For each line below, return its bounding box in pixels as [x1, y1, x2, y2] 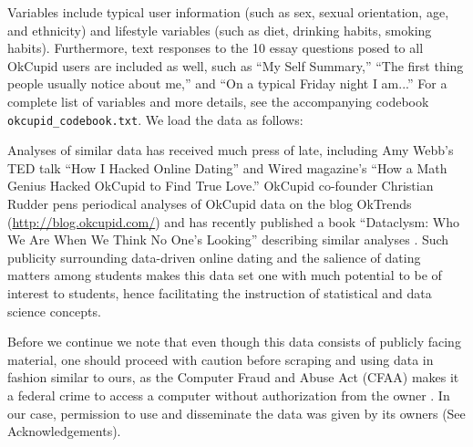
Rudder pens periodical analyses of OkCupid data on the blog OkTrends [7, 194, 412, 213]
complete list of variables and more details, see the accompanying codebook [7, 91, 429, 110]
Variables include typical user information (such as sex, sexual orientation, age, [7, 3, 449, 21]
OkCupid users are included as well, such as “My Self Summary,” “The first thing [7, 56, 464, 75]
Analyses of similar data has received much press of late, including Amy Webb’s [7, 140, 454, 160]
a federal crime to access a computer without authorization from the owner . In [7, 385, 450, 404]
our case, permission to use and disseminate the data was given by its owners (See [7, 403, 466, 422]
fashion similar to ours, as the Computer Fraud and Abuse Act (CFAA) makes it [7, 368, 459, 387]
